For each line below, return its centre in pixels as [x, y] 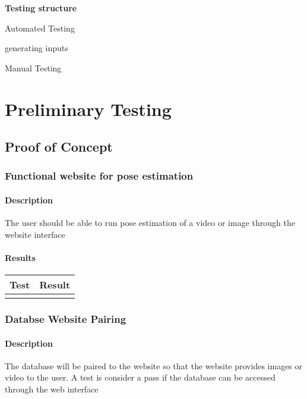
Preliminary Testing [88, 109]
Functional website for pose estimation [99, 176]
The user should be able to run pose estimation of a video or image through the [150, 223]
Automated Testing [40, 28]
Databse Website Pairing [66, 319]
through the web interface [52, 389]
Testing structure [41, 8]
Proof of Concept [59, 147]
